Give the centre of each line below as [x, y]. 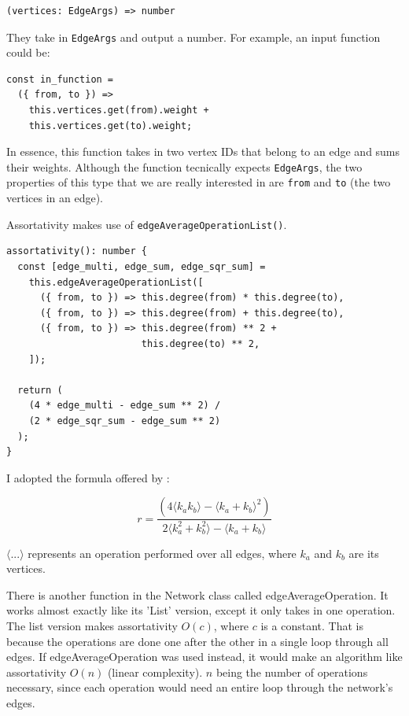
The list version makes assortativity [92, 626]
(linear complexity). [155, 672]
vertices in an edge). [55, 198]
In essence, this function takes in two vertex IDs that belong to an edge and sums [203, 151]
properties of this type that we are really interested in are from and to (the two [199, 182]
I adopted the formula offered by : [88, 477]
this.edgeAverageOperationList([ [116, 282]
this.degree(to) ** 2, [201, 343]
